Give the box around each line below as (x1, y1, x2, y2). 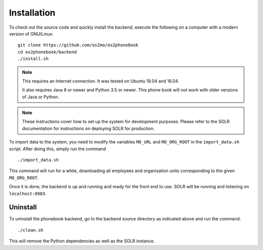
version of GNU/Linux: (9, 31, 54, 36)
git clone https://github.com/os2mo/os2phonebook (18, 42, 139, 48)
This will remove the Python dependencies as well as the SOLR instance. (9, 238, 155, 244)
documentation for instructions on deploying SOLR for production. (22, 125, 155, 131)
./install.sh (18, 56, 49, 62)
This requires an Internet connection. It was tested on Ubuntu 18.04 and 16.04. (22, 78, 180, 84)
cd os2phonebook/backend (18, 49, 77, 54)
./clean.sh (18, 227, 44, 233)
